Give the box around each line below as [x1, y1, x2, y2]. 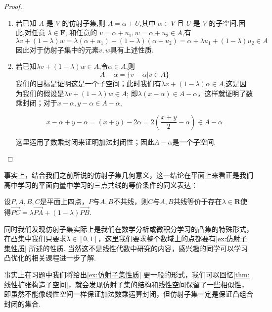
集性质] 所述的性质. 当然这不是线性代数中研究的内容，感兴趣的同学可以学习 [4, 243, 248, 253]
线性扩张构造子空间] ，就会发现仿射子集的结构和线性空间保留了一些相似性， [4, 279, 248, 289]
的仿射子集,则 [62, 17, 106, 28]
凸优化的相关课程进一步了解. [4, 253, 96, 263]
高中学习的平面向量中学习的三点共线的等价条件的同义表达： [4, 179, 198, 190]
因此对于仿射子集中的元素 [15, 44, 99, 54]
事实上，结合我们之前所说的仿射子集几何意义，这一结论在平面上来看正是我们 [4, 169, 253, 180]
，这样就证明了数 [197, 88, 253, 98]
